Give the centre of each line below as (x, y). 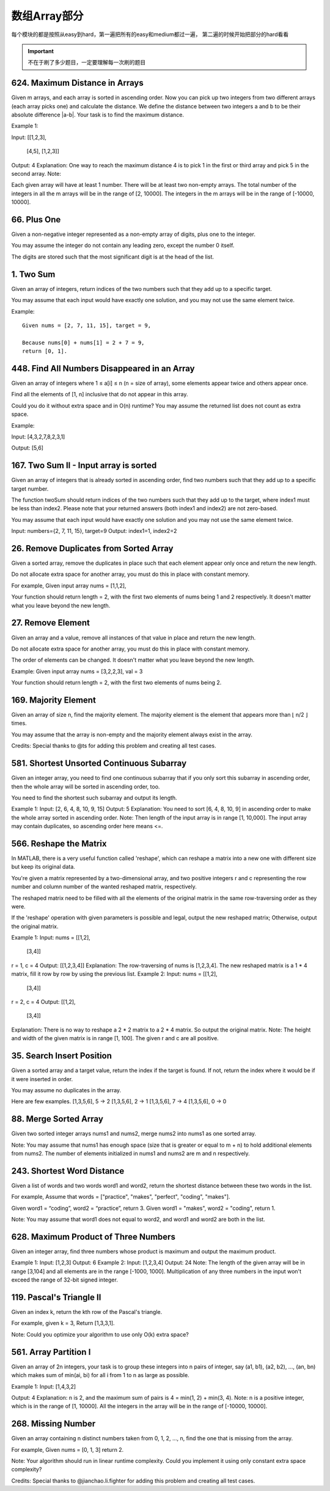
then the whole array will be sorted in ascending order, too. (86, 787)
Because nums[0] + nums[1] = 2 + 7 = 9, (83, 342)
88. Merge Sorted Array (57, 1119)
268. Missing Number (53, 1424)
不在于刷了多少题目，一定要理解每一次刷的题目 (87, 62)
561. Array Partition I (51, 1352)
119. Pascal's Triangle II (56, 1297)
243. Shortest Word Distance (68, 1171)
